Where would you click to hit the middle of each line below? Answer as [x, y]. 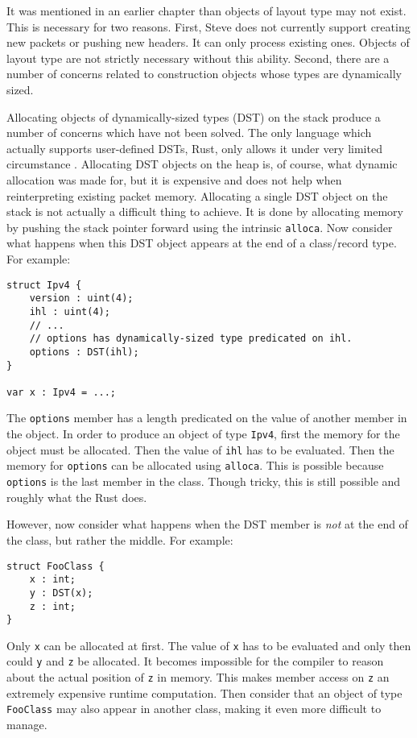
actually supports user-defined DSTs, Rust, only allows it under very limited [194, 148]
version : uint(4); [81, 299]
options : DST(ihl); [84, 352]
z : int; [52, 606]
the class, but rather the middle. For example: [120, 539]
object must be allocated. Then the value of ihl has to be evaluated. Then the [200, 449]
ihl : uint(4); [70, 311]
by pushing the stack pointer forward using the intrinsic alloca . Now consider [200, 227]
